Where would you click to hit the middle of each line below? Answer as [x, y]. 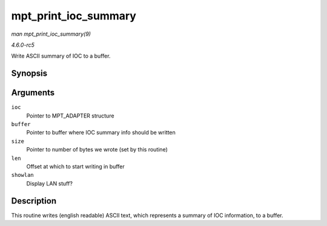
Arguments [33, 93]
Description [34, 201]
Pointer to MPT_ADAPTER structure [70, 116]
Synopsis [29, 74]
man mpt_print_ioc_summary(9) [51, 34]
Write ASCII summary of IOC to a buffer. [61, 56]
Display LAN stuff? [49, 183]
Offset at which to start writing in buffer [75, 166]
